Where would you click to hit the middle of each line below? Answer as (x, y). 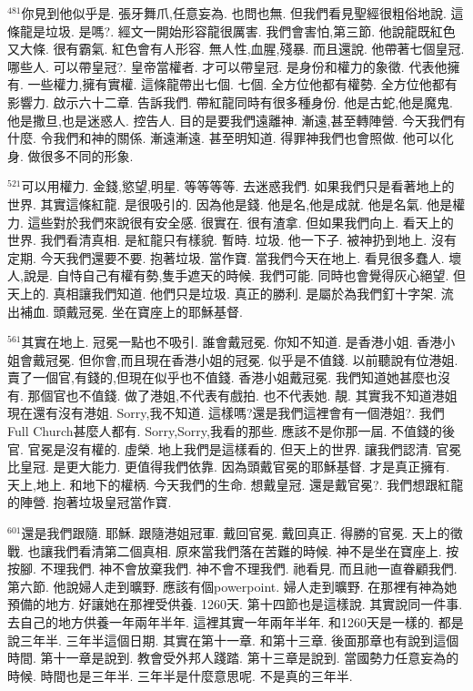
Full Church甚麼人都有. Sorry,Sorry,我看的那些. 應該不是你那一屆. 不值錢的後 (231, 431)
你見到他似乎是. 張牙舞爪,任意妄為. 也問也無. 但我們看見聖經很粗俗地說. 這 (242, 13)
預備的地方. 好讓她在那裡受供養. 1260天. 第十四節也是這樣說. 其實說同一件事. (235, 604)
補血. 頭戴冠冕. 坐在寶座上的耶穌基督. (131, 311)
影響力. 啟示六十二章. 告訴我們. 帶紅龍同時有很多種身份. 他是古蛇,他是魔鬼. (230, 102)
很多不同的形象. (87, 155)
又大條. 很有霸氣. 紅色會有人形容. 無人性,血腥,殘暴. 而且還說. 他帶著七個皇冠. (236, 49)
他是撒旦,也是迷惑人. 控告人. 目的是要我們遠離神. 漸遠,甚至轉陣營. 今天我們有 (236, 120)
